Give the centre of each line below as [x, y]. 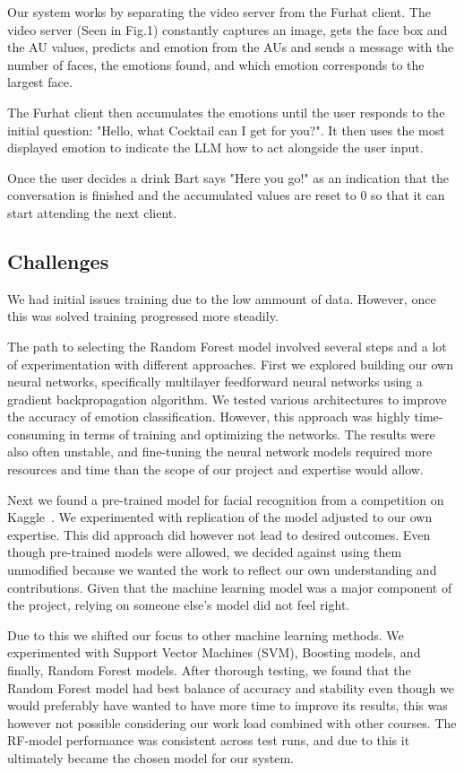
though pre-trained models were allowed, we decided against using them [205, 552]
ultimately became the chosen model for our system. [150, 757]
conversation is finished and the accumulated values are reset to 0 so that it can [226, 195]
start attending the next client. [92, 212]
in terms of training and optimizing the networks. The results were [252, 434]
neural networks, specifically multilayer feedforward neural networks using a [215, 382]
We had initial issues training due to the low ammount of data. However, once [222, 298]
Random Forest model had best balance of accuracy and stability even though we [231, 687]
